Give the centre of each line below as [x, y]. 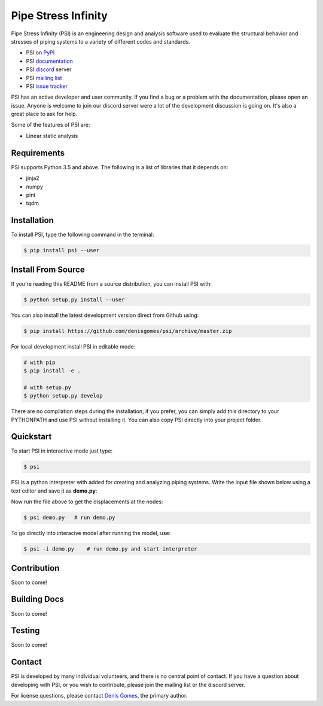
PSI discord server [49, 69]
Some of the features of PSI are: [51, 125]
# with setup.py [48, 387]
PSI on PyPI [40, 53]
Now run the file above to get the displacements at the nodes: [87, 502]
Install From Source [48, 269]
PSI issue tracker [47, 86]
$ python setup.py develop [63, 396]
